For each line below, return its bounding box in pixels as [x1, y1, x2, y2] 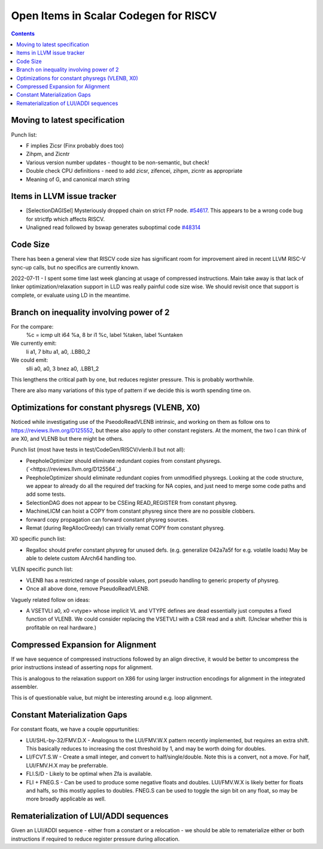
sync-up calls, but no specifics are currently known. [11, 264, 140, 271]
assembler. [11, 683, 38, 690]
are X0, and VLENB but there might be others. [11, 435, 124, 442]
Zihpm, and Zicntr [26, 150, 70, 158]
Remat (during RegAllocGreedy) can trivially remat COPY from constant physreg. [26, 524, 226, 531]
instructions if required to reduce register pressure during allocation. [11, 835, 180, 842]
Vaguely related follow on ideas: [11, 596, 90, 603]
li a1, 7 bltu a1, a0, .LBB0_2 [26, 348, 91, 355]
